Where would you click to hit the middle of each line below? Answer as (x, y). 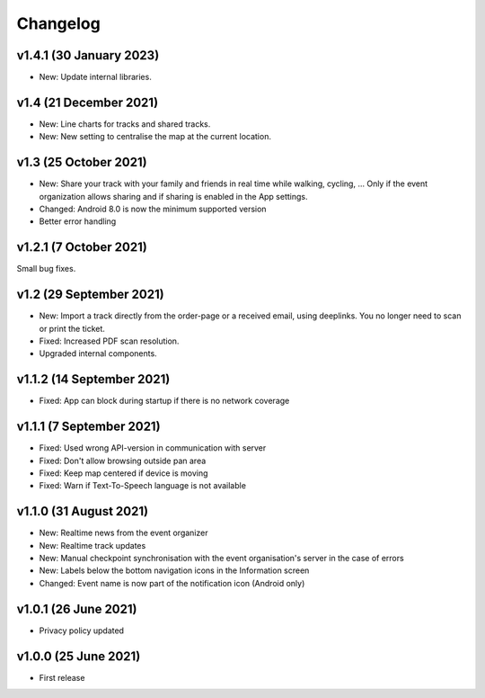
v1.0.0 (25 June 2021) (79, 656)
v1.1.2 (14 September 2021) (93, 379)
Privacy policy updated (82, 631)
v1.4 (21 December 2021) (88, 102)
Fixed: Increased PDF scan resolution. (109, 341)
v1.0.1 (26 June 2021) (77, 609)
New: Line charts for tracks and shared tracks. (125, 124)
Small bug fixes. (46, 269)
